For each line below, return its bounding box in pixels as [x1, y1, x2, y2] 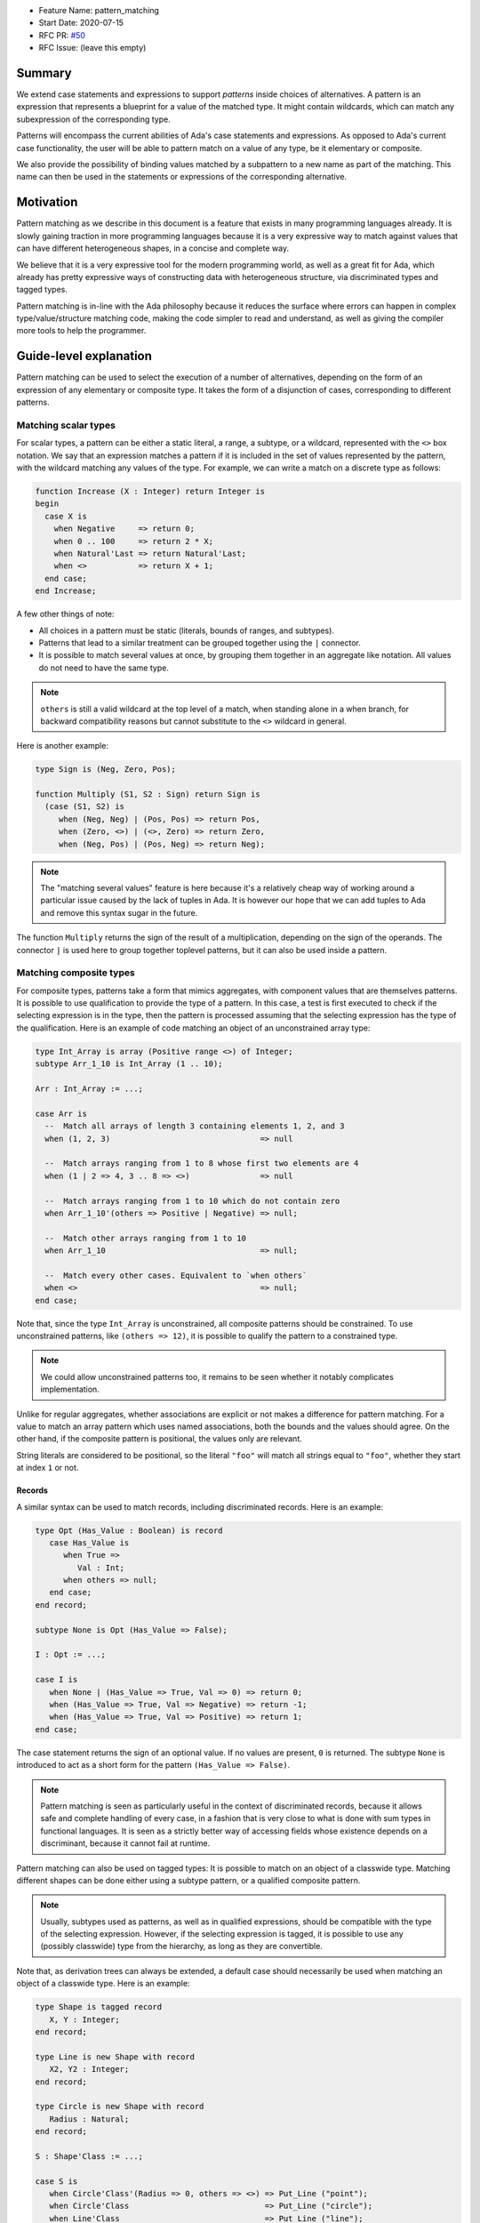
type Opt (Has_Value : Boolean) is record [35, 1525, 223, 1536]
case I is [35, 1674, 78, 1685]
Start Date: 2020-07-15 [38, 18, 124, 28]
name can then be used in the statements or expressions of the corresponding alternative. [16, 172, 347, 182]
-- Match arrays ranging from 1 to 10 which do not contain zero [44, 1196, 340, 1206]
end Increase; [35, 586, 97, 596]
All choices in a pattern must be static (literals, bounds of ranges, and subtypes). [38, 625, 335, 636]
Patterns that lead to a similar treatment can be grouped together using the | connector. [38, 637, 362, 648]
